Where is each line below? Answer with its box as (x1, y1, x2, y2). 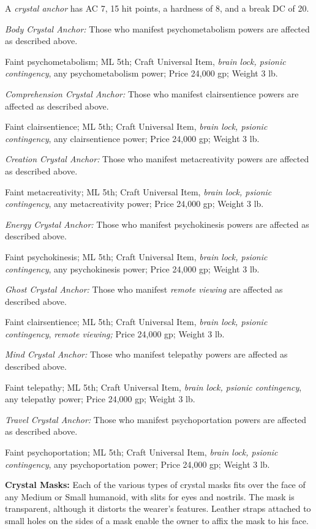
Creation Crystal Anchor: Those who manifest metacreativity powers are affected (5, 152, 309, 165)
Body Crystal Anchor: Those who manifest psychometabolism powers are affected (5, 22, 310, 35)
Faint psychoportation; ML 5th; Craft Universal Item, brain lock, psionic (5, 446, 278, 459)
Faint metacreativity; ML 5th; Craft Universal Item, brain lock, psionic (5, 185, 272, 198)
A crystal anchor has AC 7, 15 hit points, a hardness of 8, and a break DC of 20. (5, 2, 309, 14)
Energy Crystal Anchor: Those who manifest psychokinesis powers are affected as (5, 217, 309, 230)
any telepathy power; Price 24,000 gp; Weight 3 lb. (5, 392, 195, 405)
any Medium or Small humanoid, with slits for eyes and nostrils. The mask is (5, 490, 295, 503)
